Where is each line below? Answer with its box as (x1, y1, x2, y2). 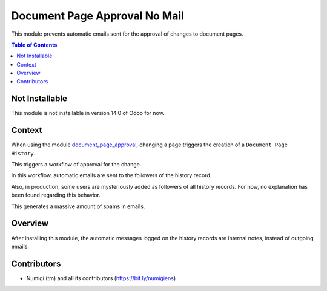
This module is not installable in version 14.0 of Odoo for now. (11, 110, 165, 117)
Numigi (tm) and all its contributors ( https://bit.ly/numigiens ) (26, 274, 176, 281)
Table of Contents (11, 41, 58, 48)
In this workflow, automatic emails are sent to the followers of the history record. (11, 172, 212, 179)
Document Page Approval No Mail (11, 9, 185, 22)
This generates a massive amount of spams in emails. (11, 203, 145, 210)
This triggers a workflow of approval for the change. (11, 161, 142, 168)
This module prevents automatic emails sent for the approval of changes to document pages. (11, 30, 243, 38)
